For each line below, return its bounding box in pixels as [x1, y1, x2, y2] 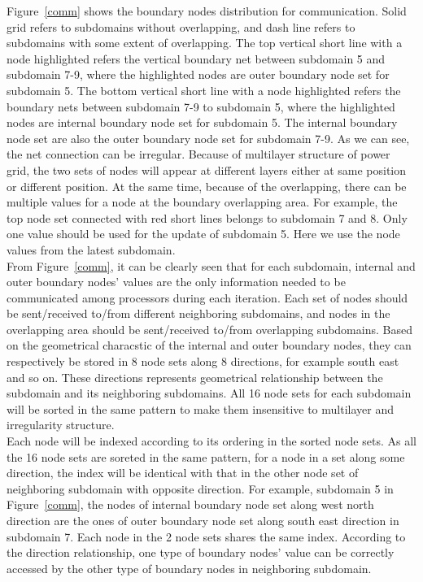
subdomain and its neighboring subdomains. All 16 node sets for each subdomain [7, 384, 412, 402]
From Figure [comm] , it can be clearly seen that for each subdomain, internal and [7, 257, 416, 274]
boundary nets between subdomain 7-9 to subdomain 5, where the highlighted [7, 98, 395, 115]
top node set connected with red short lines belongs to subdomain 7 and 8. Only [7, 209, 408, 226]
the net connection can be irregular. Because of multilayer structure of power [7, 145, 390, 163]
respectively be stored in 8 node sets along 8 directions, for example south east [7, 353, 399, 370]
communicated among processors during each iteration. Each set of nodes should [7, 289, 408, 306]
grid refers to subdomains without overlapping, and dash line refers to [7, 18, 355, 35]
